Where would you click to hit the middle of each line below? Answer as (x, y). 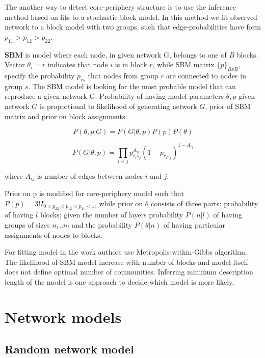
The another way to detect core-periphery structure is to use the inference (120, 7)
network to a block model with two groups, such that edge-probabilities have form (133, 27)
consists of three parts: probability (205, 203)
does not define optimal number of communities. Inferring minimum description (129, 272)
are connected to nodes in (206, 75)
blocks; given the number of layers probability (112, 215)
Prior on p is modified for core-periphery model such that (95, 193)
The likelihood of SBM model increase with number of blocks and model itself (126, 261)
